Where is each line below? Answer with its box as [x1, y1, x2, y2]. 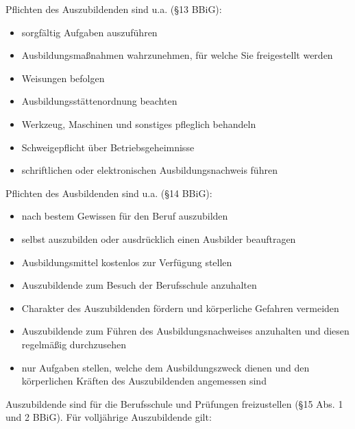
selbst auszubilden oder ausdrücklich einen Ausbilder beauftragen [21, 231, 296, 246]
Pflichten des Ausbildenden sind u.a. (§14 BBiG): [5, 185, 212, 200]
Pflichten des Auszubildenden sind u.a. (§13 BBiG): [5, 2, 222, 16]
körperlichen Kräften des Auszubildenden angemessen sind [21, 374, 267, 388]
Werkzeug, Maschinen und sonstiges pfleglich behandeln [21, 116, 256, 131]
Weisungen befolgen [21, 70, 105, 85]
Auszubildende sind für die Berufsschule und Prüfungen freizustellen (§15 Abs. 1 [5, 396, 343, 411]
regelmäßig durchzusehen [21, 337, 127, 351]
